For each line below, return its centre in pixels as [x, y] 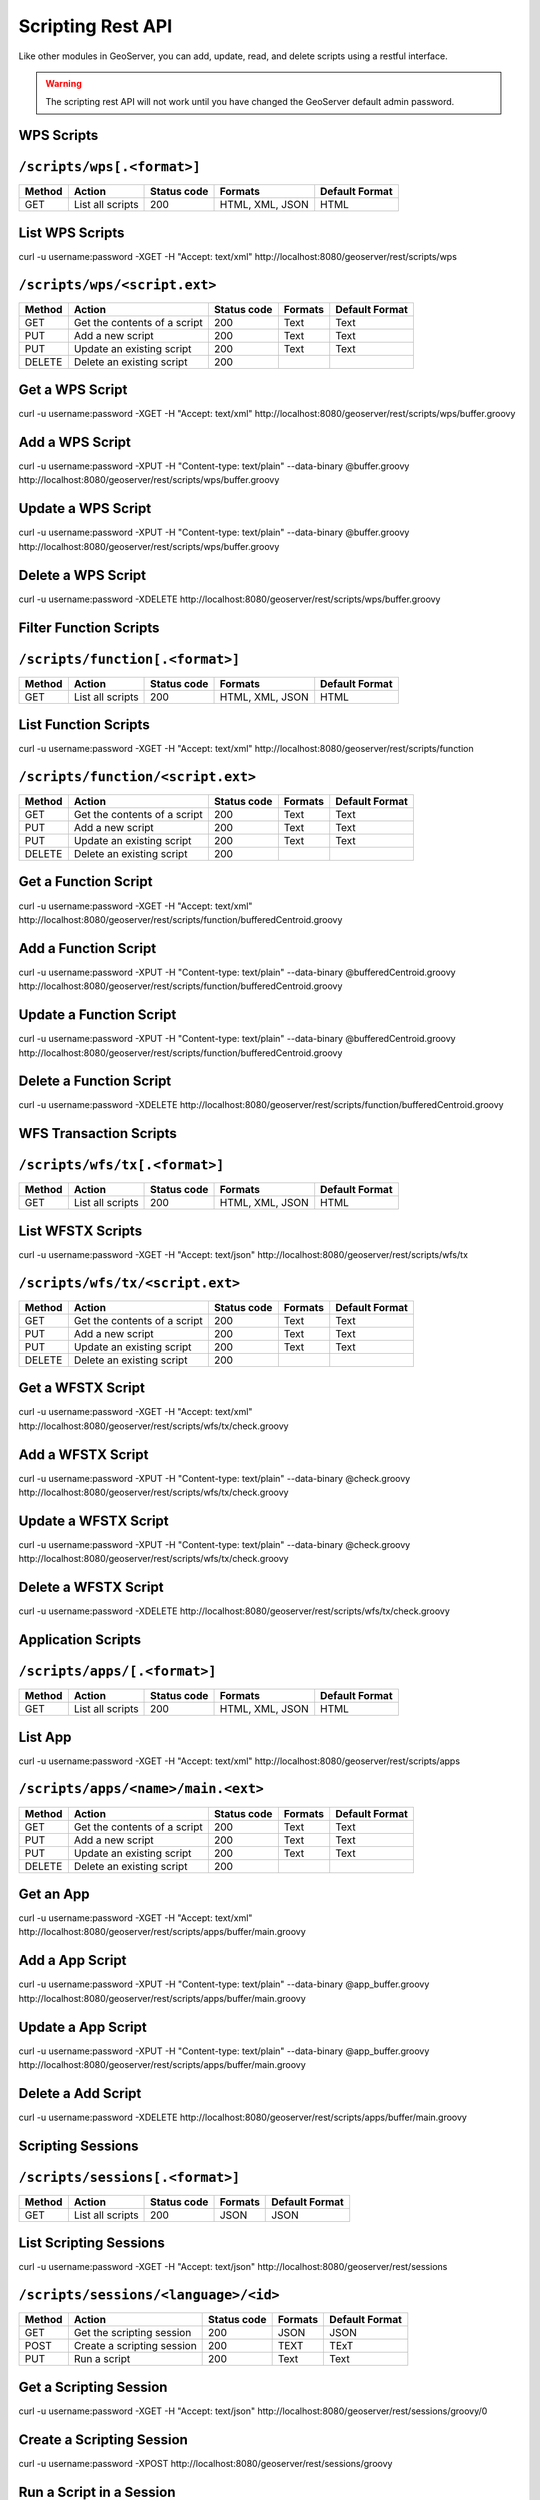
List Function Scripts [84, 725]
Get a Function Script [85, 881]
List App [45, 1736]
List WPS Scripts [71, 232]
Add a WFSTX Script [83, 1454]
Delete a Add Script [80, 2093]
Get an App [54, 1893]
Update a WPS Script [85, 508]
